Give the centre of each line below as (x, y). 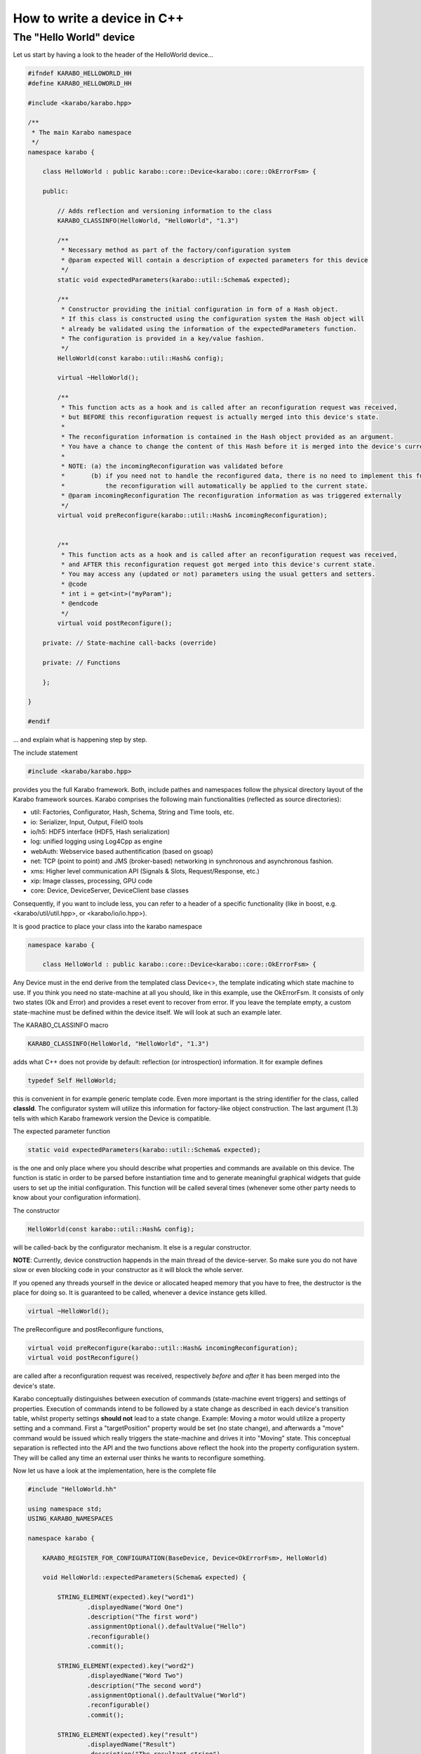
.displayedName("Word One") (135, 1607)
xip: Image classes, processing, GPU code (92, 881)
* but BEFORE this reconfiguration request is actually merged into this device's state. (220, 417)
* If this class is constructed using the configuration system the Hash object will (213, 319)
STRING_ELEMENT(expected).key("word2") (126, 1666)
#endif (39, 722)
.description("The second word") (144, 1685)
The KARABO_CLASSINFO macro (61, 1025)
